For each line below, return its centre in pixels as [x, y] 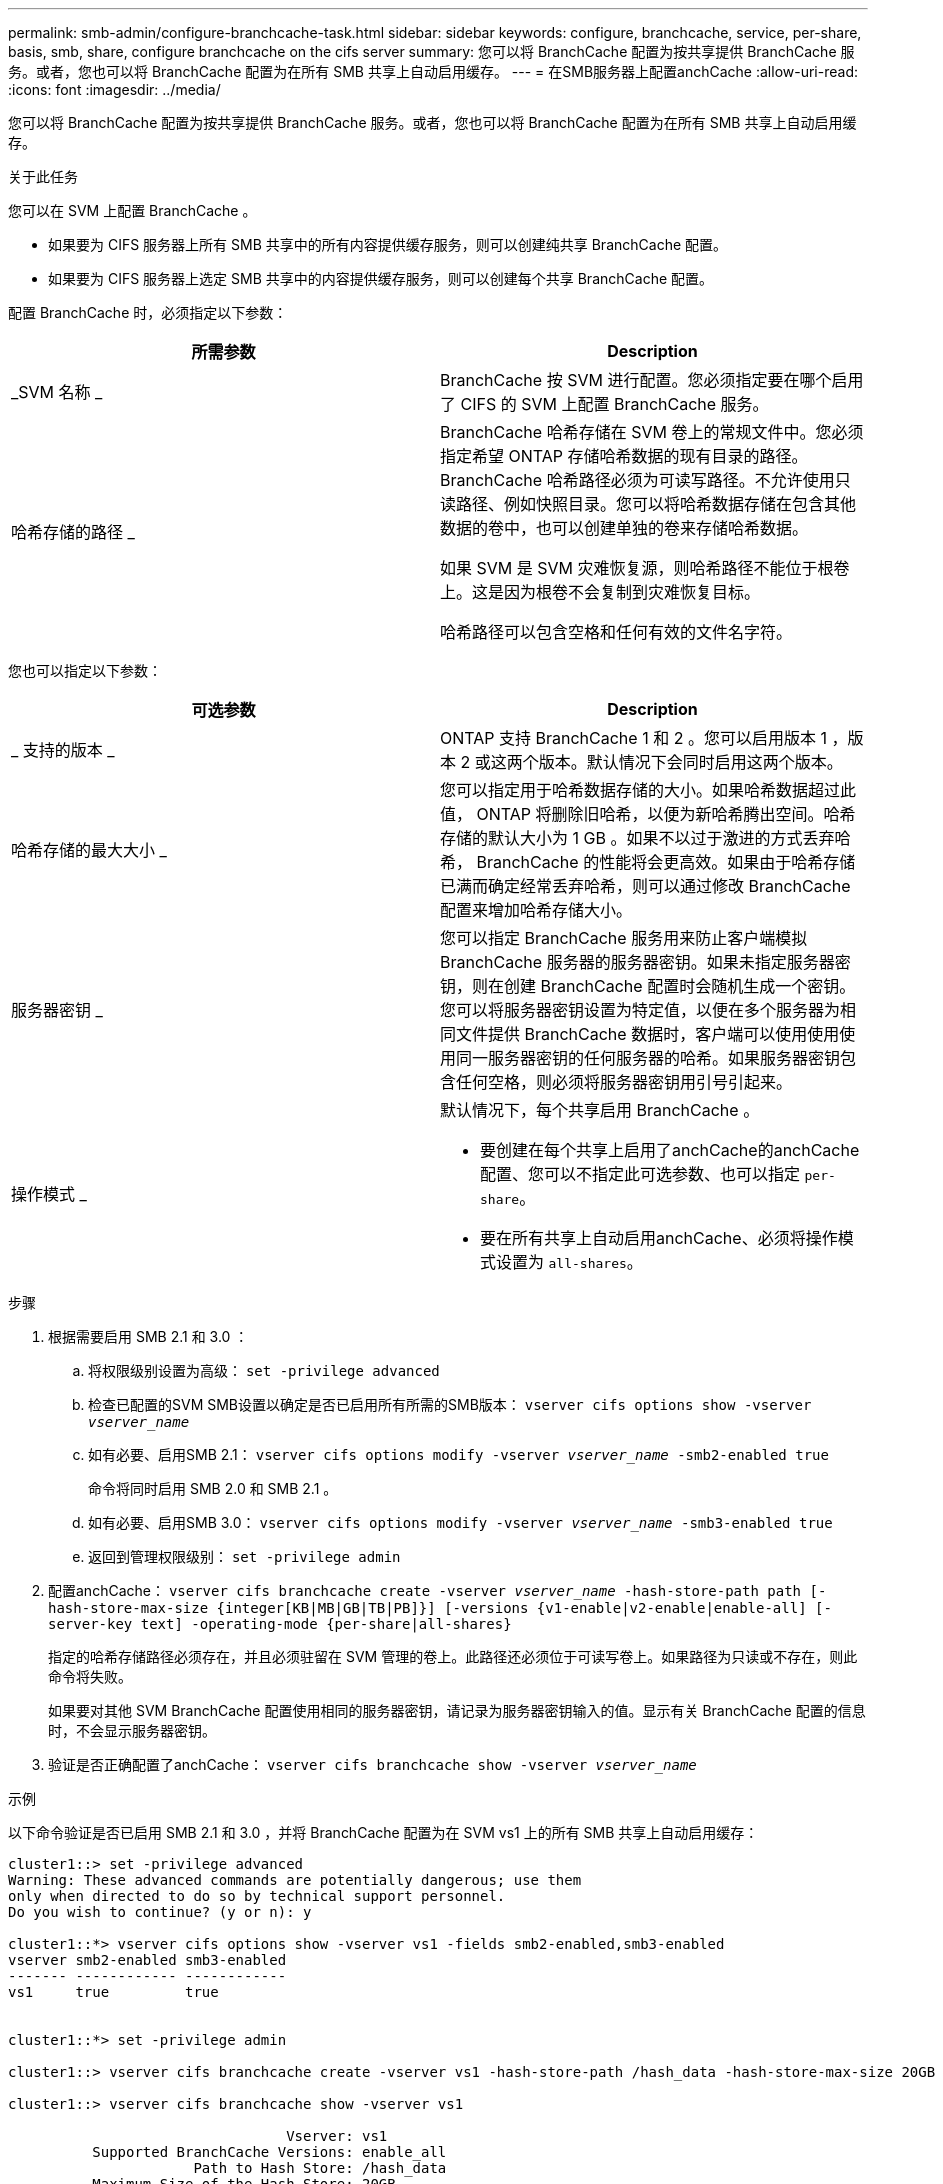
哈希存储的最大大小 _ [89, 850]
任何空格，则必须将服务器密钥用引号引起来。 [624, 1082]
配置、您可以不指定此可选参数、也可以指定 [640, 1174]
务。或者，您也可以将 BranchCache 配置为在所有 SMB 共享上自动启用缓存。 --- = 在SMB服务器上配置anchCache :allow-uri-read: [433, 71]
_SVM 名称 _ [57, 392]
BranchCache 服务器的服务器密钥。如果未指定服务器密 [645, 962]
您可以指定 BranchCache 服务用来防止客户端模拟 [624, 938]
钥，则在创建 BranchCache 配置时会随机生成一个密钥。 [648, 986]
